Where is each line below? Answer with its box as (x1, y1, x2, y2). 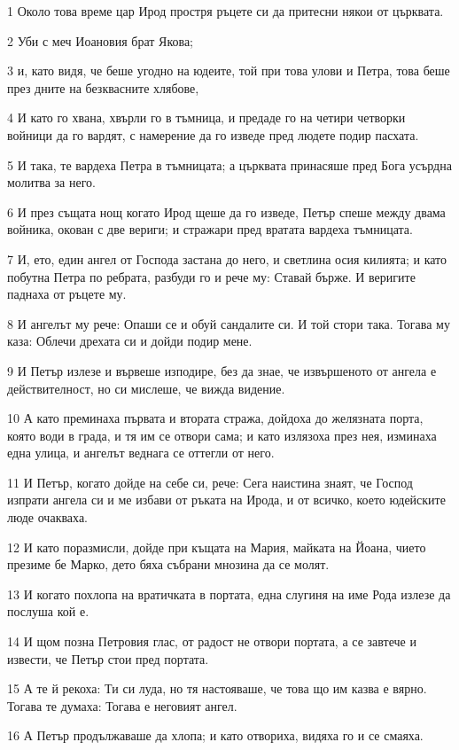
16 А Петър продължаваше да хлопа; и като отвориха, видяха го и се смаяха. (7, 726, 424, 745)
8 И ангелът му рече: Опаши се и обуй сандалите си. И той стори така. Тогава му (7, 314, 450, 332)
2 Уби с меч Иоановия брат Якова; (7, 31, 194, 50)
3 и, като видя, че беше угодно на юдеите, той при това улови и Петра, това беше (7, 61, 450, 80)
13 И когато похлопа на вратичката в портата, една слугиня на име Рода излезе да (7, 584, 451, 603)
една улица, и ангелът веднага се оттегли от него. (7, 443, 275, 462)
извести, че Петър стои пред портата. (7, 649, 209, 668)
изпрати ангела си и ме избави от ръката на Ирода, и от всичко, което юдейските (7, 490, 446, 509)
